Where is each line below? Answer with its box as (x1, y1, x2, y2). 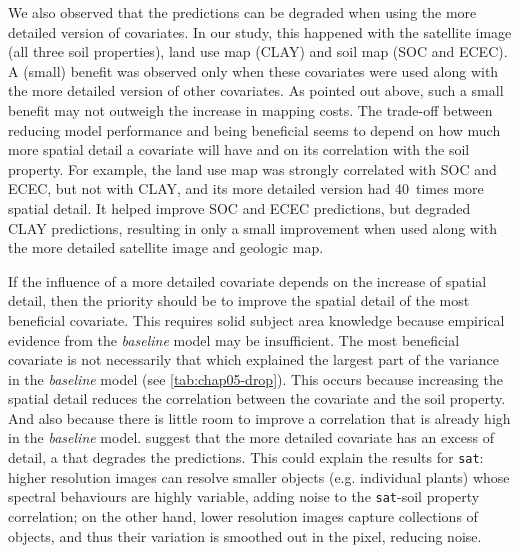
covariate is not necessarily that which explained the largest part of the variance (8, 349, 499, 370)
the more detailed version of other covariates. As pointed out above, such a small (8, 80, 504, 101)
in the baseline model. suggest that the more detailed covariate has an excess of (8, 427, 494, 448)
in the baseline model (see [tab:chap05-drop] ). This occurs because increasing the (8, 368, 503, 389)
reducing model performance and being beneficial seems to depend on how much (8, 119, 501, 140)
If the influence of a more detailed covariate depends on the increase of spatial (8, 270, 487, 291)
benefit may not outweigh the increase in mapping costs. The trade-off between (8, 99, 493, 120)
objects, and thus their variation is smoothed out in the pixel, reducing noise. (8, 525, 482, 546)
